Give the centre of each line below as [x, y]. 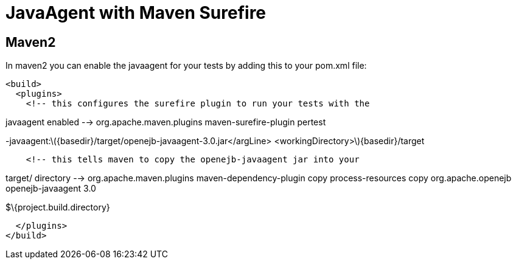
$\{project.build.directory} [58, 207]
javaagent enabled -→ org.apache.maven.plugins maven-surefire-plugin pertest [166, 122]
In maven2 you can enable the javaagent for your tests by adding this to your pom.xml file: [186, 66]
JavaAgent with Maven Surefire [136, 13]
